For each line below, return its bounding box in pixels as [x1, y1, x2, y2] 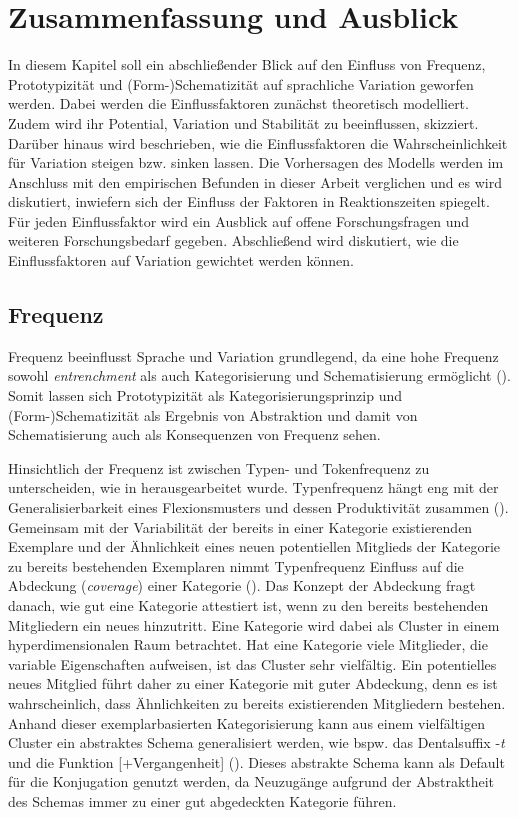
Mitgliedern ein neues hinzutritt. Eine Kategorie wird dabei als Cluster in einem [8, 614, 500, 635]
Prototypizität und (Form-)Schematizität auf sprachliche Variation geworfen [8, 73, 474, 94]
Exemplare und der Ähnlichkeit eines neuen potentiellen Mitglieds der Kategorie [8, 536, 501, 557]
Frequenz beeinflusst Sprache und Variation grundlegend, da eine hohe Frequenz [8, 345, 499, 366]
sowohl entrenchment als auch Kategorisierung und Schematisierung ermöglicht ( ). [8, 365, 511, 386]
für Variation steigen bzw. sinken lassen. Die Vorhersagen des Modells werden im [8, 152, 504, 173]
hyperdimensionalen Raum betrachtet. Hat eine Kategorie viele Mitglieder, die [8, 634, 488, 655]
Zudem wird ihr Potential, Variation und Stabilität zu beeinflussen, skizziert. [8, 112, 479, 133]
